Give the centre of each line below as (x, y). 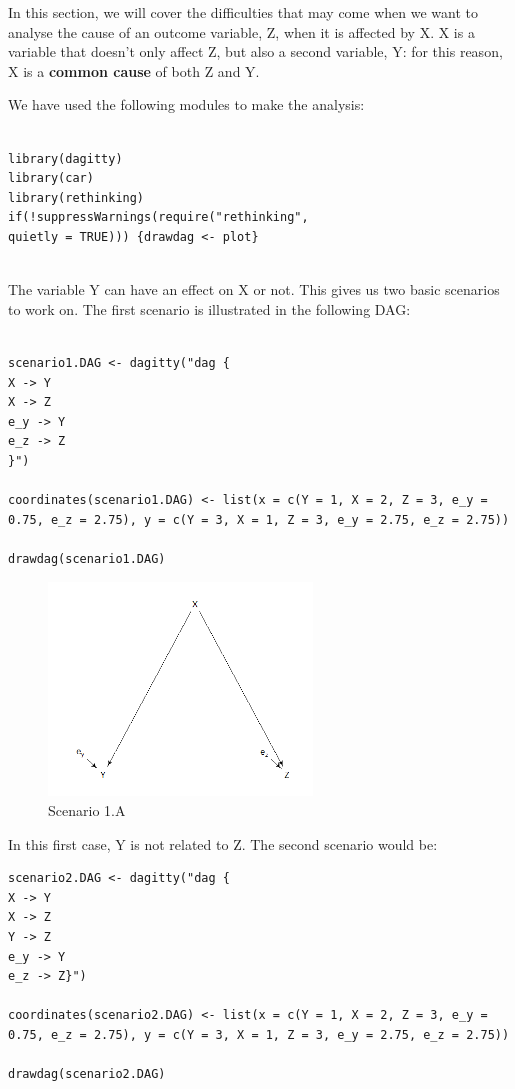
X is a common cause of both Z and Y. (134, 70)
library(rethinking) (76, 197)
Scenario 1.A (87, 810)
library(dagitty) (65, 158)
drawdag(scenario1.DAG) (87, 558)
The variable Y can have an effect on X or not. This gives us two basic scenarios (254, 289)
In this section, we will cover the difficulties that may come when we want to (243, 12)
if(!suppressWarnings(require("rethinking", (158, 217)
